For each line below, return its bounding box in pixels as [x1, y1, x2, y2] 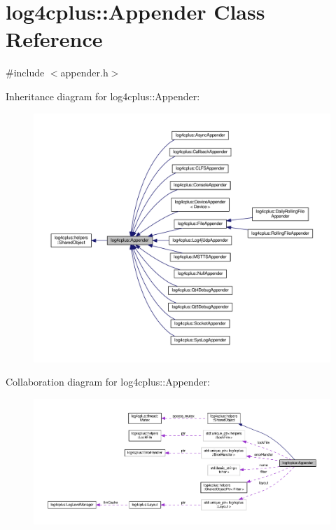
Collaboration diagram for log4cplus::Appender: [6, 374, 210, 389]
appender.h [60, 65, 108, 80]
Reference [6, 25, 103, 53]
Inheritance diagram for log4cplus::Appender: [6, 88, 200, 103]
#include [6, 65, 45, 80]
